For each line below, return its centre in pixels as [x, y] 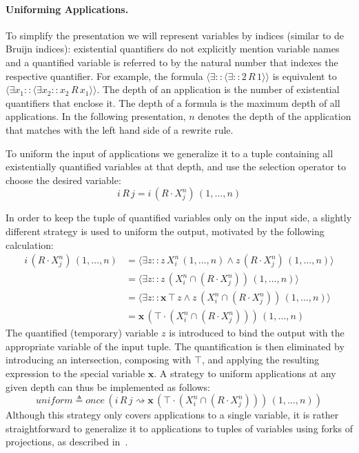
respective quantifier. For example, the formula [104, 75]
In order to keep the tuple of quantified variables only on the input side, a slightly [179, 218]
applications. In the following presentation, [96, 116]
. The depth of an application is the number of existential [218, 89]
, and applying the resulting [260, 360]
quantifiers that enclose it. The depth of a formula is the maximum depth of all [173, 102]
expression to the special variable [75, 373]
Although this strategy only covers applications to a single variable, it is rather [172, 415]
